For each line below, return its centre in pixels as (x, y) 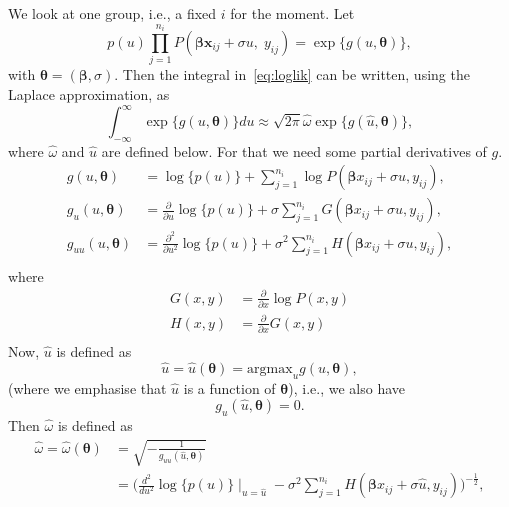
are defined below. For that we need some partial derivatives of (294, 150)
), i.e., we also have (346, 387)
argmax (270, 368)
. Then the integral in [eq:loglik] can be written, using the (292, 74)
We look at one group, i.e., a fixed (112, 13)
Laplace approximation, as (89, 93)
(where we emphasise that (87, 387)
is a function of (229, 387)
